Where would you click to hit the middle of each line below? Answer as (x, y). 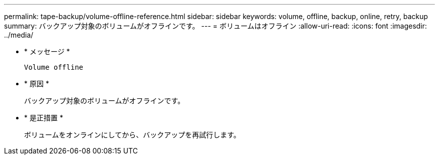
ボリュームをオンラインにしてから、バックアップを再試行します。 (132, 135)
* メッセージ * (47, 51)
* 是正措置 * (44, 118)
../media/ (19, 35)
